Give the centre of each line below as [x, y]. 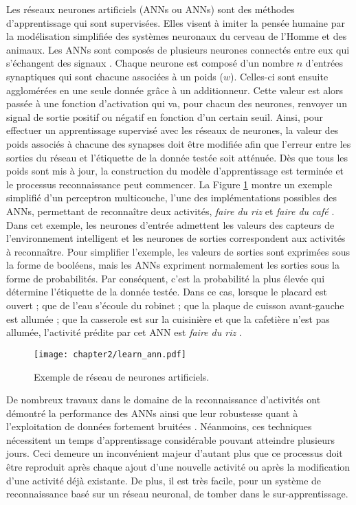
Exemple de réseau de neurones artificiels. [122, 376]
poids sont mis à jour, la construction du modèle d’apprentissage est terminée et [175, 171]
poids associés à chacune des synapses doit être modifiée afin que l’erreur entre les [179, 143]
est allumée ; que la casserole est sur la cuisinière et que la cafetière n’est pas [168, 318]
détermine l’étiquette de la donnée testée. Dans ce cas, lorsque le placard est [167, 292]
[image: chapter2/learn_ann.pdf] [110, 354]
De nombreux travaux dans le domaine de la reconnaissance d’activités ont [164, 400]
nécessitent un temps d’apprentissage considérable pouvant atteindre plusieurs [170, 439]
